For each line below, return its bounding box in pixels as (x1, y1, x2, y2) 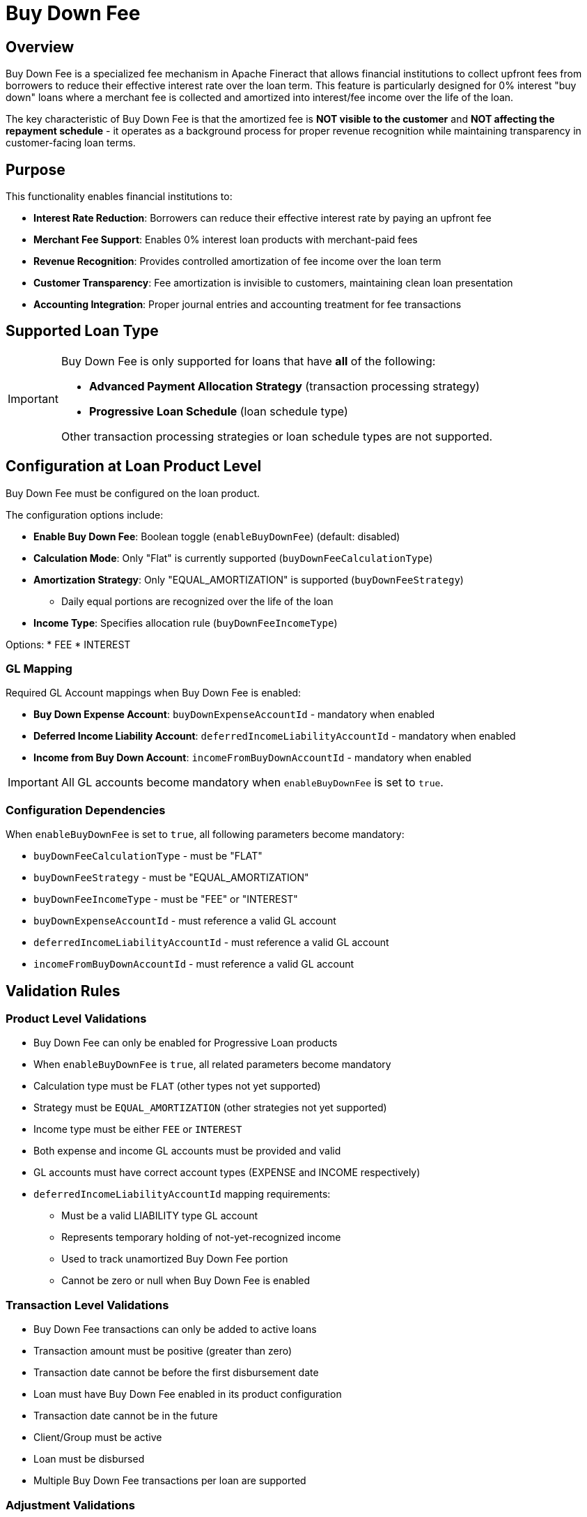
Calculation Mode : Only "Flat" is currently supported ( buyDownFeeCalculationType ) (33, 551, 433, 564)
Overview (6, 38, 75, 56)
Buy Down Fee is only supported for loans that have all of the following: (61, 353, 436, 368)
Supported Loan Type (6, 322, 159, 340)
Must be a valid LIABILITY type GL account (61, 1210, 258, 1222)
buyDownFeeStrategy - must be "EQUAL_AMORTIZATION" (33, 871, 309, 884)
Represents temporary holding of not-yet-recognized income (61, 1231, 341, 1244)
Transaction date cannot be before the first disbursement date (33, 1366, 319, 1379)
